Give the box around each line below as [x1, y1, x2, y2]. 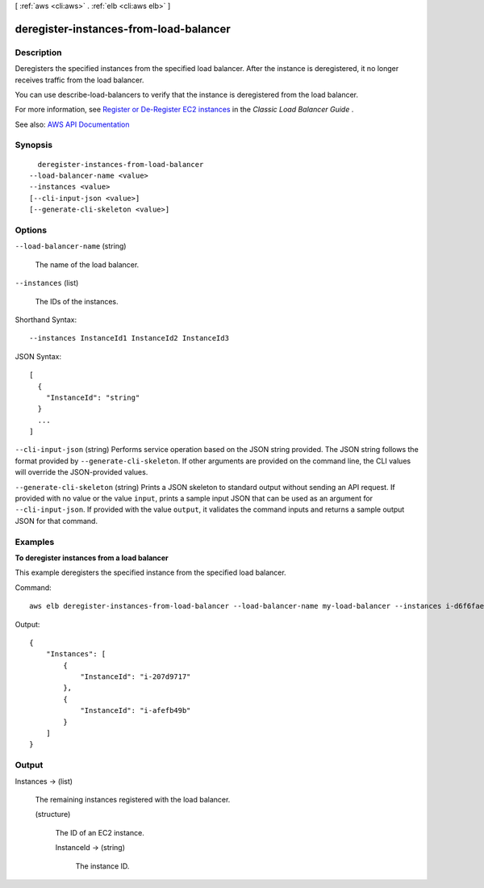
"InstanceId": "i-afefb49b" [80, 706, 191, 715]
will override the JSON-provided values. [15, 467, 148, 477]
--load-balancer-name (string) [15, 241, 127, 251]
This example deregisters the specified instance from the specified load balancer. [15, 568, 286, 577]
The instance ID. [75, 861, 130, 871]
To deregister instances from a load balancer [15, 553, 169, 563]
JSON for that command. [15, 516, 98, 526]
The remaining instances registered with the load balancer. [35, 794, 231, 804]
